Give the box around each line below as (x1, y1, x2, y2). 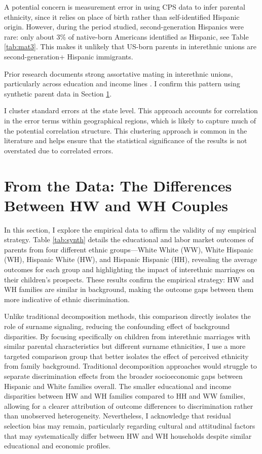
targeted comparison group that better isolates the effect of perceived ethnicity (4, 350, 249, 361)
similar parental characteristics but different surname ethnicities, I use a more (4, 341, 246, 351)
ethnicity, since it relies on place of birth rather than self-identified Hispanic (4, 11, 240, 22)
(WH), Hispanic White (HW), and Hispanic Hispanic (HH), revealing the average (4, 254, 257, 265)
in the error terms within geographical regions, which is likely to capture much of (4, 115, 256, 125)
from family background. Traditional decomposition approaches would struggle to (4, 361, 257, 371)
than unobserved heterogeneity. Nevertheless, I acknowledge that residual (4, 410, 231, 421)
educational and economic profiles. (4, 440, 111, 451)
